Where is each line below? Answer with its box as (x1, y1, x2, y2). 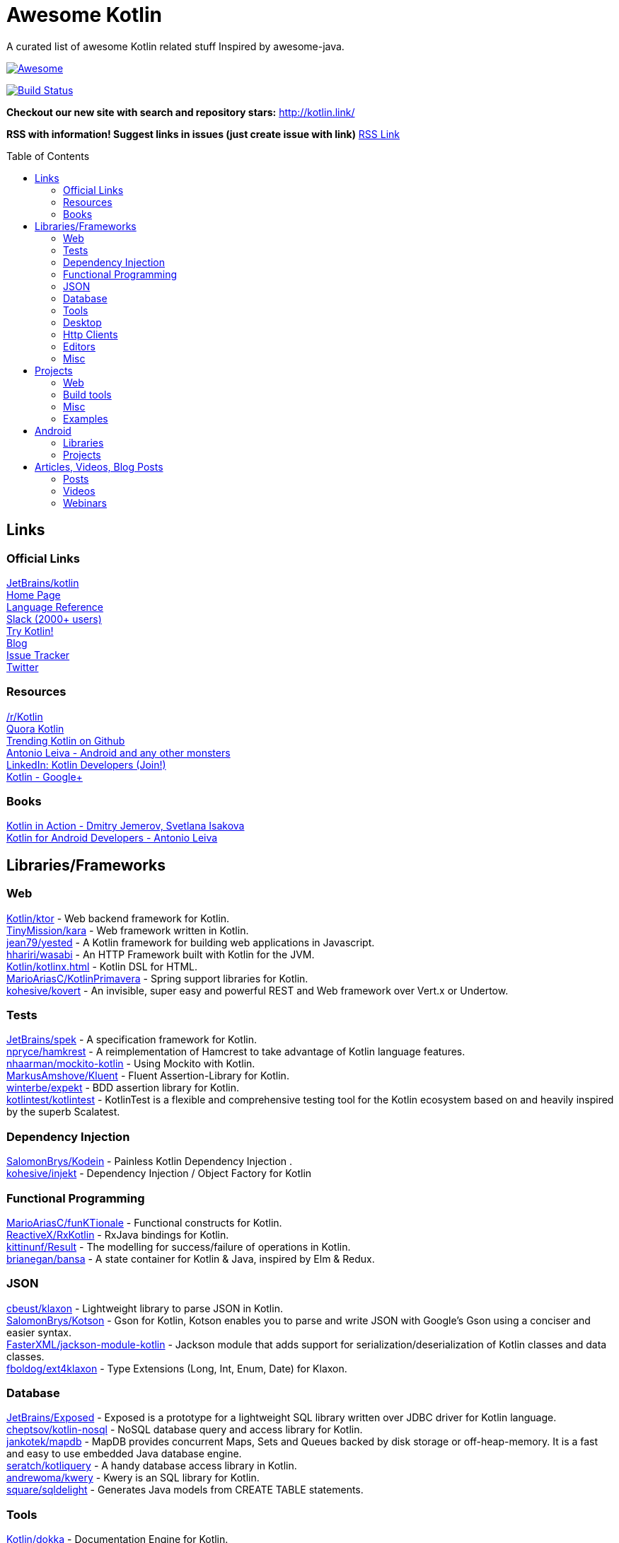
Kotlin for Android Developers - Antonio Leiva (6, 832, 218, 844)
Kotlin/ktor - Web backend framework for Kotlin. (6, 912, 230, 924)
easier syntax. (6, 1326, 72, 1338)
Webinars (63, 496, 108, 509)
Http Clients (63, 328, 118, 340)
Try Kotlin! (6, 624, 54, 637)
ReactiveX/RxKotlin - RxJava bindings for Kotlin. (6, 1228, 229, 1241)
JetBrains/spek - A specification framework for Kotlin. (6, 1033, 257, 1046)
